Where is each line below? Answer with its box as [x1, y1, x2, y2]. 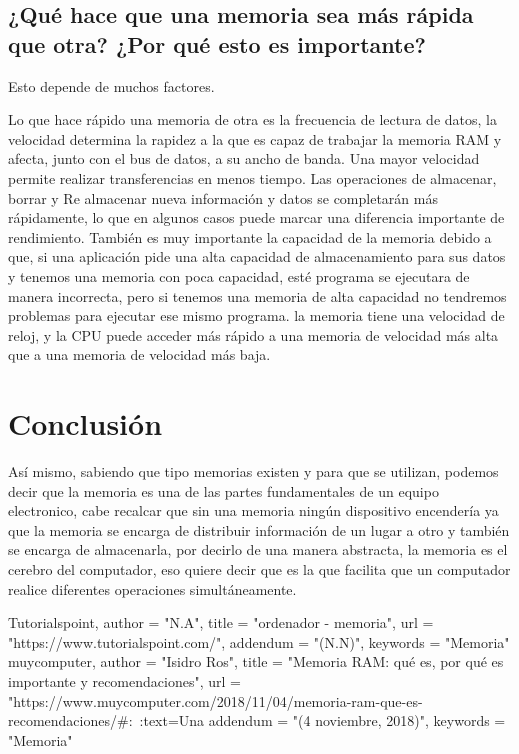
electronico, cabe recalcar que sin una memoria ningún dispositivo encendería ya [8, 500, 499, 521]
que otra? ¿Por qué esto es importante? [8, 28, 426, 59]
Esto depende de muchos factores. [8, 75, 215, 96]
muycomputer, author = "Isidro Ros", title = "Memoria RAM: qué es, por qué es [8, 651, 504, 672]
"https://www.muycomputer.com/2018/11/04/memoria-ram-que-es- [8, 690, 423, 711]
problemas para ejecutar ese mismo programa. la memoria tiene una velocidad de [8, 305, 505, 326]
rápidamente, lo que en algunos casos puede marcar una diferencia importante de [8, 207, 505, 228]
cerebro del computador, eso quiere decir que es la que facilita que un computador [8, 559, 511, 579]
